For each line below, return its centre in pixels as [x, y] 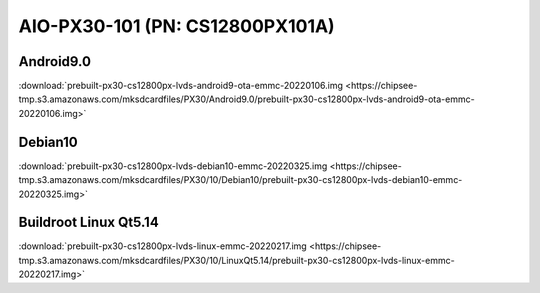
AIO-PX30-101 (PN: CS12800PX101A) [176, 26]
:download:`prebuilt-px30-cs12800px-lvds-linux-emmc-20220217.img [162, 246]
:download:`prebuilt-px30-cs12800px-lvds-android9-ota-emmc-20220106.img [181, 86]
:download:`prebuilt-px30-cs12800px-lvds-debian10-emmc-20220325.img [173, 166]
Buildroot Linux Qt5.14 [88, 222]
